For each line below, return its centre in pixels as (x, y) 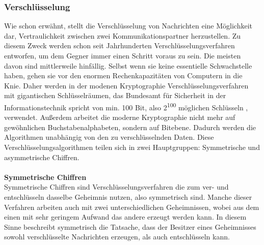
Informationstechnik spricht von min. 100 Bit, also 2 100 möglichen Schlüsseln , (126, 106)
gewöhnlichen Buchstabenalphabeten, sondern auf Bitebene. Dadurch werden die (130, 127)
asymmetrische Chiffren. (42, 157)
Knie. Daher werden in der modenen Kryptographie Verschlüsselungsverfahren (126, 85)
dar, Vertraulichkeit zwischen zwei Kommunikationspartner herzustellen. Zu (123, 35)
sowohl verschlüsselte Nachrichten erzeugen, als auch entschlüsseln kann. (117, 237)
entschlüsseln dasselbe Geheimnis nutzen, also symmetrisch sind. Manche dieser (128, 196)
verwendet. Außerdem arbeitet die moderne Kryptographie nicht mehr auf (120, 117)
